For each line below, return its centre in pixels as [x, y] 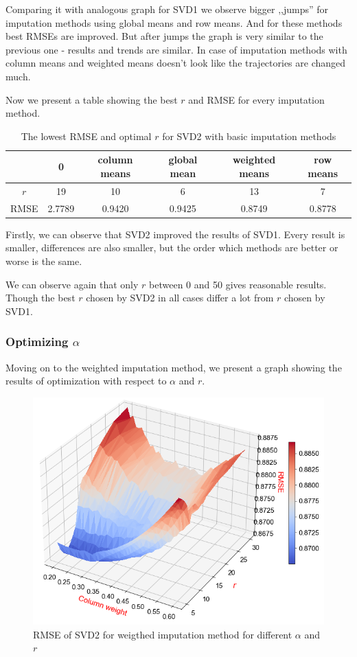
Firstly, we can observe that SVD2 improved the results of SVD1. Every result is [175, 234]
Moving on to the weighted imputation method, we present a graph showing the [174, 367]
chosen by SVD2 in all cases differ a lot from [180, 298]
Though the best [41, 298]
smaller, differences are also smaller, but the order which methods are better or [172, 247]
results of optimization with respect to [86, 381]
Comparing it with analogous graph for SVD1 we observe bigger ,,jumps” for [167, 9]
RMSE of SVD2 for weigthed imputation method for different [163, 634]
